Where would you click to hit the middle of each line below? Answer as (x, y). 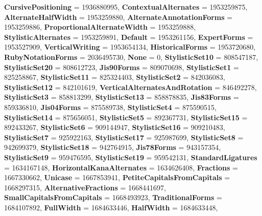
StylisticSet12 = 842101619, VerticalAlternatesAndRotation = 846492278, (130, 87)
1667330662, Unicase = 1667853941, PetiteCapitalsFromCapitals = (117, 177)
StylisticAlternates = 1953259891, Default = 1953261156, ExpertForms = (129, 37)
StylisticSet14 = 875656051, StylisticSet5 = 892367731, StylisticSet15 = (126, 117)
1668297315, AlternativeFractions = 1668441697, (85, 187)
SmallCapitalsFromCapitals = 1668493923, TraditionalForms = (113, 197)
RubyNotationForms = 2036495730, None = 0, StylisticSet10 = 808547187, (131, 57)
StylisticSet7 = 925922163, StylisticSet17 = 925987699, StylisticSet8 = (124, 137)
